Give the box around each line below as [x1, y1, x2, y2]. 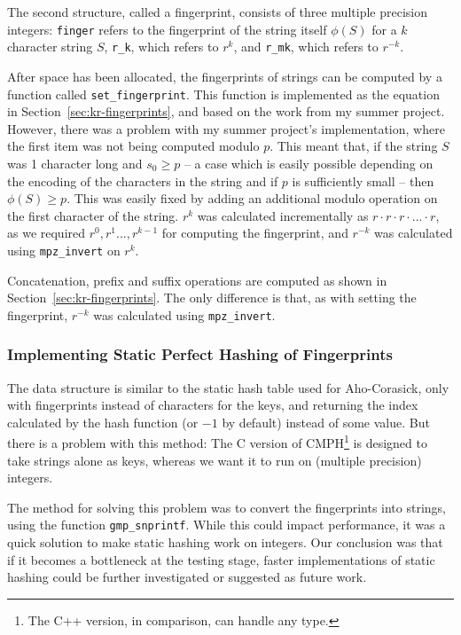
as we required [7, 223, 86, 242]
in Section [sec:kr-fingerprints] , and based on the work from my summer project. [7, 102, 445, 121]
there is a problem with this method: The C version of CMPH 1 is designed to [7, 431, 427, 452]
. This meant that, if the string [270, 137, 438, 155]
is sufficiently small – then [292, 171, 434, 190]
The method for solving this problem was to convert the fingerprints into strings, [7, 498, 446, 516]
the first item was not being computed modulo [7, 137, 260, 155]
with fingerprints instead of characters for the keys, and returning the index [7, 396, 418, 414]
